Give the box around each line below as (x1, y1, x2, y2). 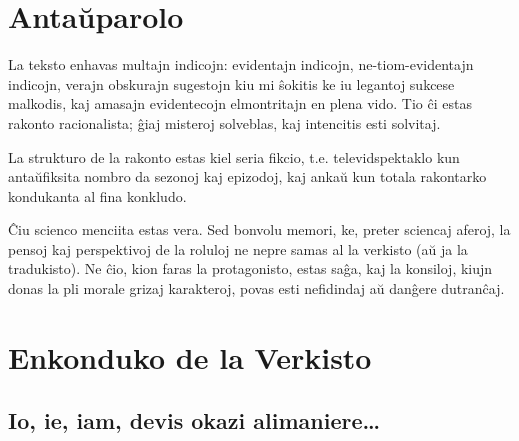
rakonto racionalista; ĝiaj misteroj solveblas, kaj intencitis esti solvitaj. (8, 112, 441, 133)
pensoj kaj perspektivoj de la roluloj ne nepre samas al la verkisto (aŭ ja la (8, 238, 468, 259)
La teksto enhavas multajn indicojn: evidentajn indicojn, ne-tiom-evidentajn (8, 54, 474, 75)
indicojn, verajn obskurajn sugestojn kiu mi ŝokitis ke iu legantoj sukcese (8, 73, 455, 94)
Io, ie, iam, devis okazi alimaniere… (8, 405, 381, 436)
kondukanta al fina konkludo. (8, 185, 187, 206)
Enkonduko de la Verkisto (8, 336, 372, 377)
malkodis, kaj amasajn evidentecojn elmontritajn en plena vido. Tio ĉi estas (8, 93, 472, 114)
